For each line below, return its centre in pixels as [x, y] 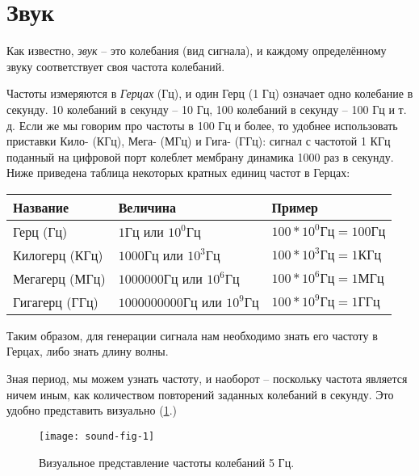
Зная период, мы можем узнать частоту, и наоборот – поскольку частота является [207, 379]
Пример [295, 207]
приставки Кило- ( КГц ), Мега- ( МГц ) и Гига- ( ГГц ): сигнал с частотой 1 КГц [199, 141]
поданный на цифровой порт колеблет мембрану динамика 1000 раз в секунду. [200, 156]
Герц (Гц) [40, 231]
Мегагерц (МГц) [59, 278]
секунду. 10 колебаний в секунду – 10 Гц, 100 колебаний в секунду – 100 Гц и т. [207, 109]
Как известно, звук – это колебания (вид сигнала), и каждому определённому [197, 51]
